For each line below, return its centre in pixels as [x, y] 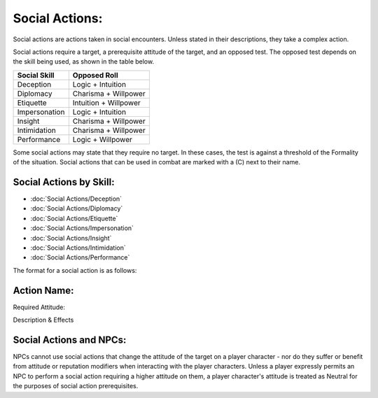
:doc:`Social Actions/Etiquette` [74, 218]
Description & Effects [43, 320]
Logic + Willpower [102, 139]
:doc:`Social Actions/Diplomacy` [77, 208]
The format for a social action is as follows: [75, 270]
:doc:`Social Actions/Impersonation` [82, 228]
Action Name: [43, 290]
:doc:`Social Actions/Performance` [80, 257]
